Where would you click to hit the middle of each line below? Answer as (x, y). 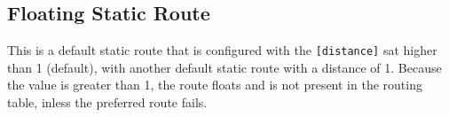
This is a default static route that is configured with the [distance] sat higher (222, 50)
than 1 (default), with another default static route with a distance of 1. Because (224, 67)
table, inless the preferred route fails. (107, 102)
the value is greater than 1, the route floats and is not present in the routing (215, 85)
